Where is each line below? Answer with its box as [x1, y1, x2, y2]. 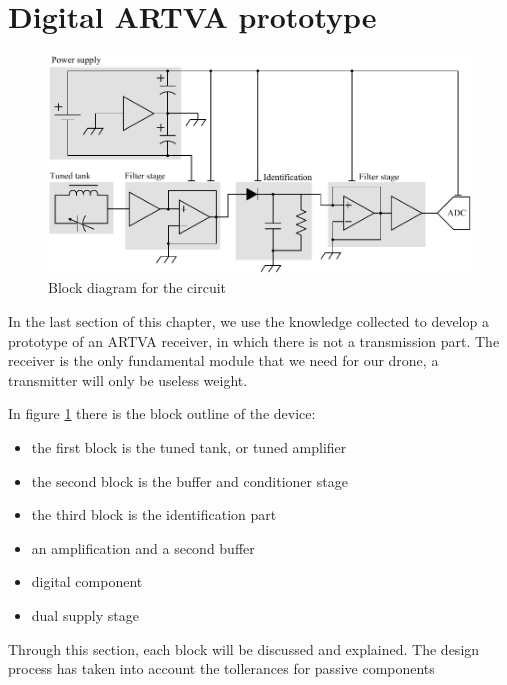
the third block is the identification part [31, 504, 277, 525]
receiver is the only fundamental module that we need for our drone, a [8, 350, 439, 371]
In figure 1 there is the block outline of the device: [8, 403, 316, 424]
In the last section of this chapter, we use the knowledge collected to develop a [8, 311, 489, 332]
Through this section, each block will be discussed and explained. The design [8, 638, 480, 659]
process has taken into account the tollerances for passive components [8, 658, 435, 679]
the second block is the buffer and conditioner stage [31, 470, 348, 491]
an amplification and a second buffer [31, 537, 255, 558]
